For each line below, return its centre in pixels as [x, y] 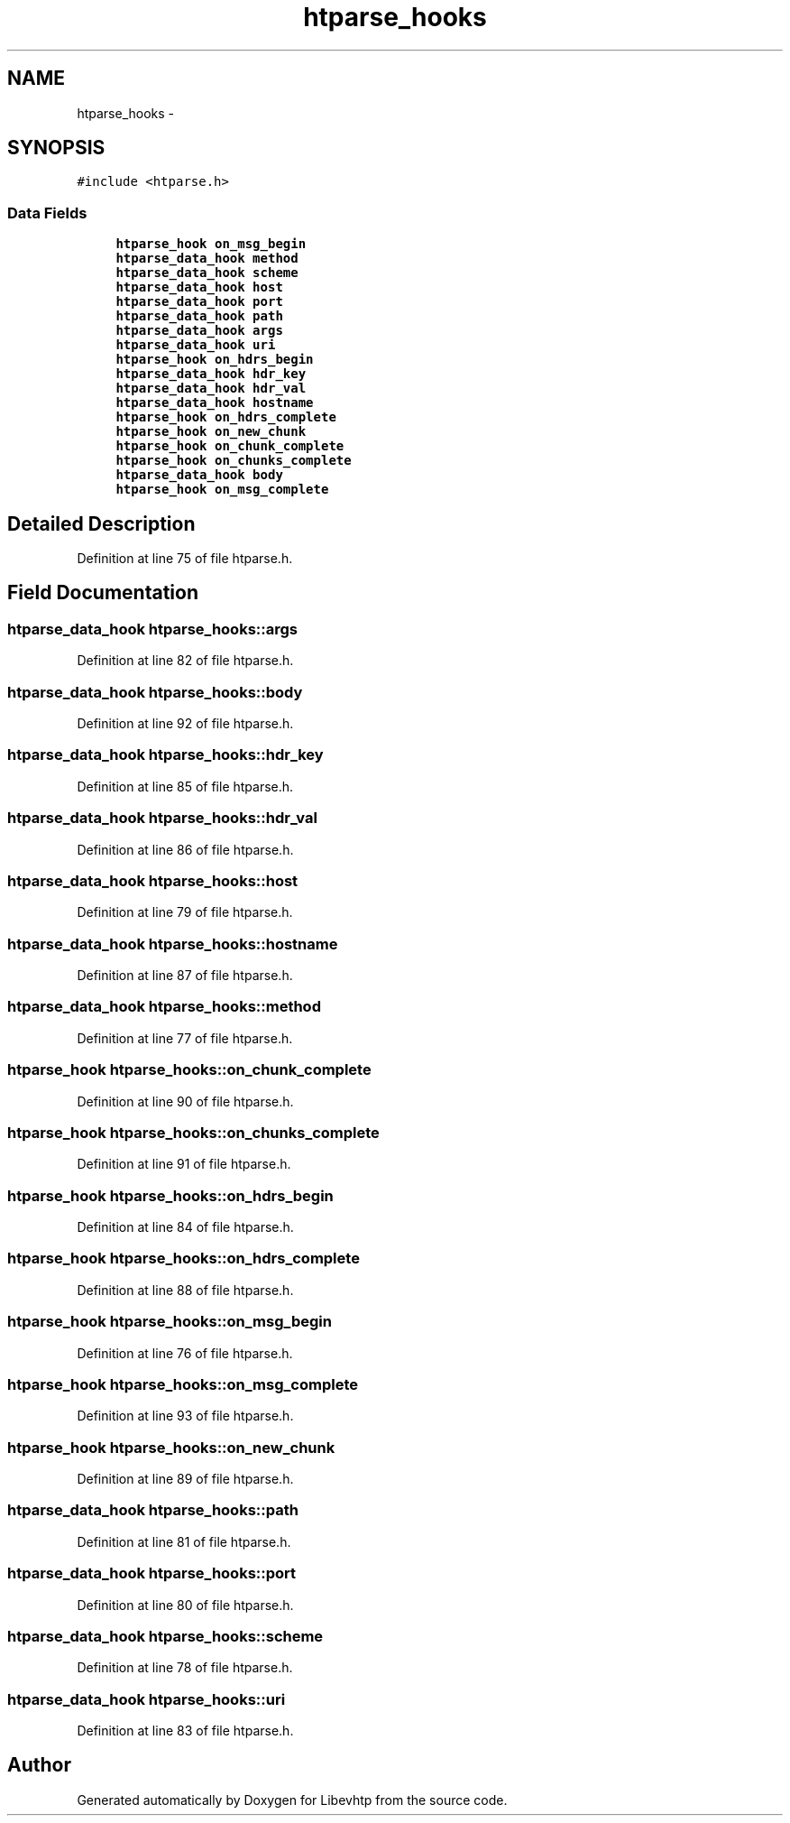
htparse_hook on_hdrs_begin [215, 360]
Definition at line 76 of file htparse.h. [185, 1353]
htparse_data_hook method [207, 259]
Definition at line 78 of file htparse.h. [185, 1668]
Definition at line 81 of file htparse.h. [184, 1541]
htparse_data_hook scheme [207, 273]
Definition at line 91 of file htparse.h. [184, 1164]
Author [39, 1765]
